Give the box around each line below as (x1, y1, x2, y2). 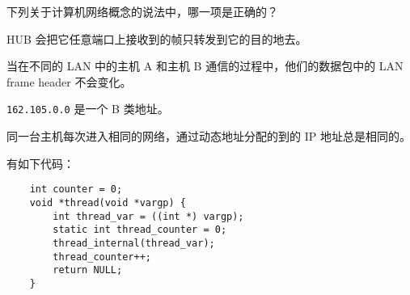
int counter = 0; (29, 183, 123, 196)
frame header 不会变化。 (6, 73, 132, 90)
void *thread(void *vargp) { (29, 196, 186, 209)
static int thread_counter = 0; (53, 224, 227, 236)
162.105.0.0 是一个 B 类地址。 (6, 100, 169, 117)
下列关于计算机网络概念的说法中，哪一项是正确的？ (6, 3, 278, 19)
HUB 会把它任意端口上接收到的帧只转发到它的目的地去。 (6, 30, 307, 47)
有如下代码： (6, 154, 74, 171)
